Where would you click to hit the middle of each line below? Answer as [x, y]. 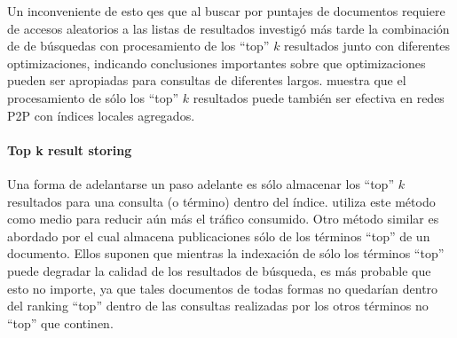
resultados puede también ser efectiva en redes [319, 97]
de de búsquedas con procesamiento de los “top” [138, 46]
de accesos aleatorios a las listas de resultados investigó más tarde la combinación [228, 28]
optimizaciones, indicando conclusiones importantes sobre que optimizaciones [217, 63]
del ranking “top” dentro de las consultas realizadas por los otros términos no [218, 306]
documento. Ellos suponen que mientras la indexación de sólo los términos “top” [226, 253]
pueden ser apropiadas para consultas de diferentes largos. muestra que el [207, 80]
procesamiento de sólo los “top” [93, 97]
